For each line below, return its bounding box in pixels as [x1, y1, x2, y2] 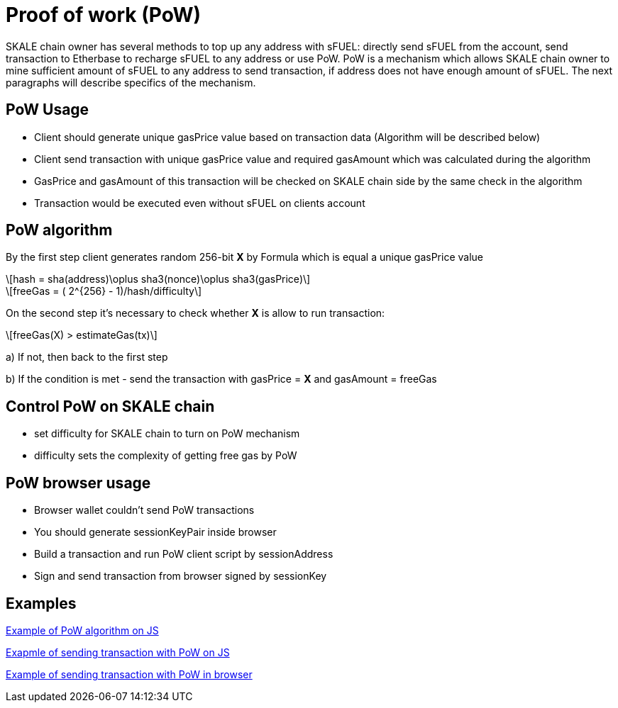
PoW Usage [6, 101, 89, 119]
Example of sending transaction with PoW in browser [6, 668, 253, 680]
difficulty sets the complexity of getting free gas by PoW [34, 449, 297, 462]
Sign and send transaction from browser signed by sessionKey [34, 570, 327, 583]
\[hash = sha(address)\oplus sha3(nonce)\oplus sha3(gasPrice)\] [6, 273, 311, 286]
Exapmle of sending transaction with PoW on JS [6, 646, 230, 658]
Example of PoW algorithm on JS [6, 624, 159, 636]
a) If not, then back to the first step [6, 351, 168, 364]
